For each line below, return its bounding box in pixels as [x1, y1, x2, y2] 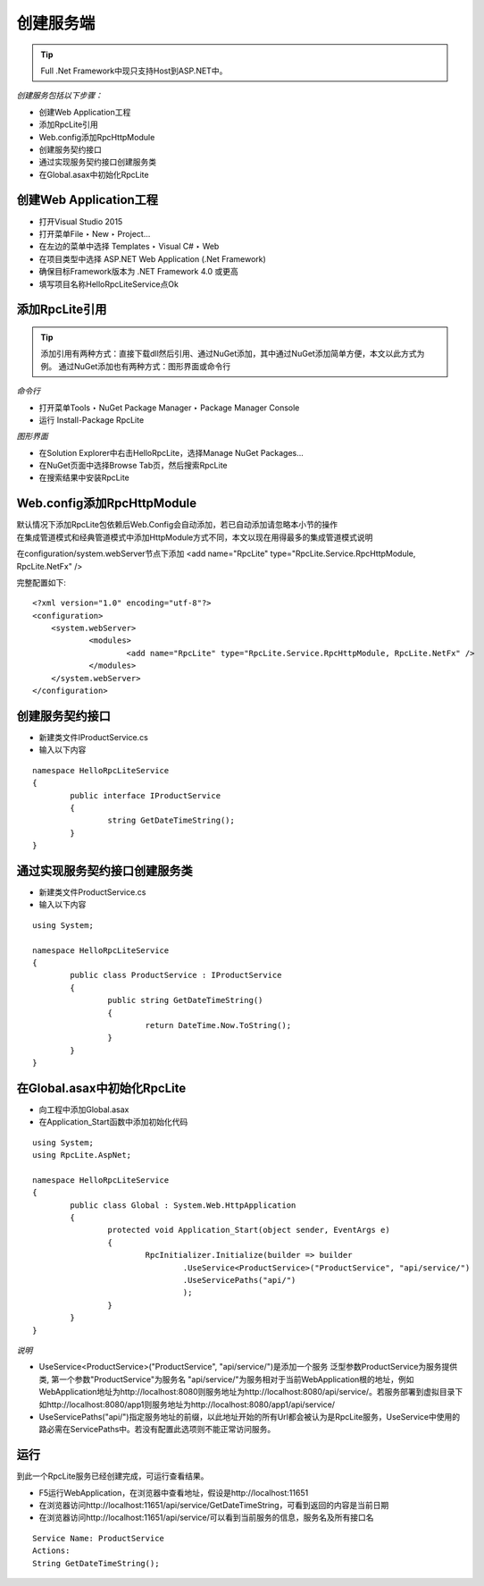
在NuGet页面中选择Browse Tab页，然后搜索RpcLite [38, 460, 228, 471]
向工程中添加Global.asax [38, 1104, 129, 1115]
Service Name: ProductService [32, 1533, 165, 1543]
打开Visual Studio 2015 [38, 215, 123, 227]
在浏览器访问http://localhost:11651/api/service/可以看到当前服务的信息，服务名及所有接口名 [38, 1512, 374, 1523]
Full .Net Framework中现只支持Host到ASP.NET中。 [40, 65, 228, 76]
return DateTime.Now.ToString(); [145, 1020, 292, 1030]
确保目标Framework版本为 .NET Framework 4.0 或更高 [38, 266, 238, 277]
